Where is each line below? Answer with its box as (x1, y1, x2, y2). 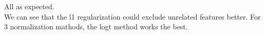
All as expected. (4, 1, 54, 11)
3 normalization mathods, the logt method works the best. (4, 21, 188, 32)
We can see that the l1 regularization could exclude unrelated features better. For (4, 11, 261, 22)
